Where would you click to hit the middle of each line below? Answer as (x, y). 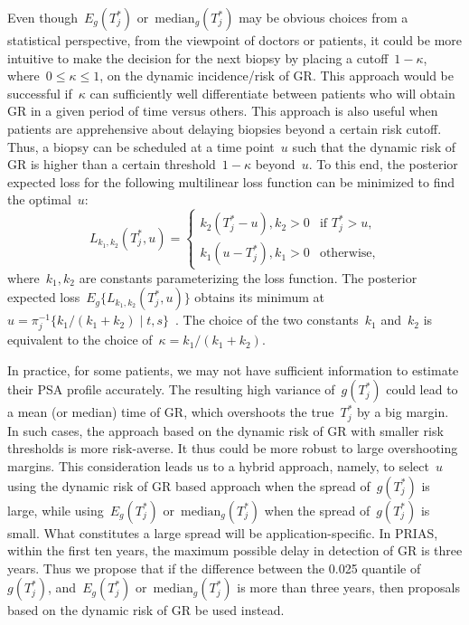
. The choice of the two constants (267, 320)
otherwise (346, 254)
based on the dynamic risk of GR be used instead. (146, 610)
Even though (42, 17)
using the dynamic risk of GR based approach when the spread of (189, 485)
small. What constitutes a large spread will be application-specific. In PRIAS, (223, 532)
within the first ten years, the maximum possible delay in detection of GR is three (235, 550)
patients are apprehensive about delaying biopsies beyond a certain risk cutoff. (225, 128)
